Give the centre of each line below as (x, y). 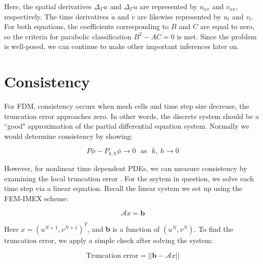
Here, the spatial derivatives (48, 6)
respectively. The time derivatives (56, 16)
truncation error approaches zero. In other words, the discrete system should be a (131, 116)
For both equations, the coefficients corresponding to (87, 26)
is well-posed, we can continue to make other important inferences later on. (122, 46)
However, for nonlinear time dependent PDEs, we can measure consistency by (126, 168)
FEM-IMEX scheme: (36, 198)
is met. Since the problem (217, 36)
